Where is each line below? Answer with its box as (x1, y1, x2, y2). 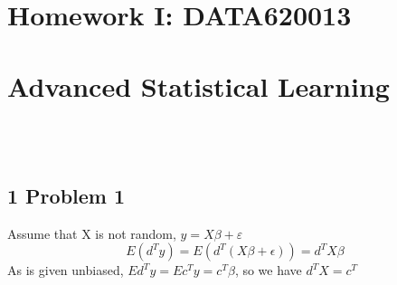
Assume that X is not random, (7, 223, 176, 242)
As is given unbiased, (7, 261, 124, 280)
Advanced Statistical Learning (7, 67, 390, 104)
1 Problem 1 (7, 182, 126, 210)
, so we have (234, 261, 302, 280)
